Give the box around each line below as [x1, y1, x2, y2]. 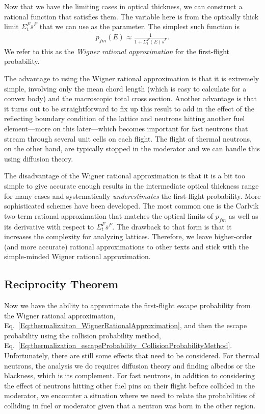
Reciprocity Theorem [4, 276, 119, 292]
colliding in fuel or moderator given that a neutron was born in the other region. [4, 400, 256, 411]
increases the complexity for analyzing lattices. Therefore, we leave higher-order [4, 231, 253, 242]
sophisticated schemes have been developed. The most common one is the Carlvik [4, 200, 259, 211]
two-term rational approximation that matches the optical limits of [4, 210, 214, 221]
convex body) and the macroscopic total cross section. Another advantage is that [4, 93, 257, 104]
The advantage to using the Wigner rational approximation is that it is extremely [4, 73, 259, 84]
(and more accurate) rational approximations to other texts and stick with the [4, 241, 249, 251]
